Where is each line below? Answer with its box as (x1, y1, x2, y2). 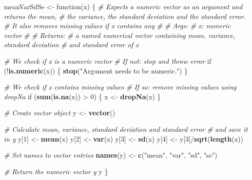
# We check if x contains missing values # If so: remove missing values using (4, 82, 237, 92)
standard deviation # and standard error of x (4, 39, 139, 50)
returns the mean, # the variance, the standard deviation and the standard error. (4, 11, 246, 21)
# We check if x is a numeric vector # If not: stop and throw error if (4, 55, 212, 66)
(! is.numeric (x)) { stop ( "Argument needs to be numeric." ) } (4, 65, 188, 75)
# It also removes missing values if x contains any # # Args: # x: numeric (4, 20, 231, 31)
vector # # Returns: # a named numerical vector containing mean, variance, (4, 30, 235, 40)
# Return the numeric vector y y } (4, 166, 108, 176)
